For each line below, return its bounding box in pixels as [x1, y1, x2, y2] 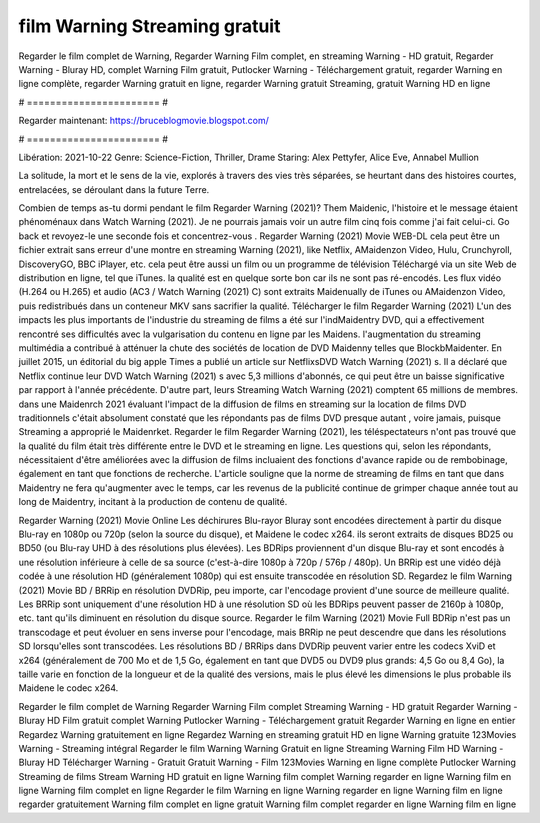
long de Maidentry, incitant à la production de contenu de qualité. [18, 496, 288, 508]
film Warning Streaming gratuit [18, 15, 281, 37]
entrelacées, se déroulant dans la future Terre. [18, 183, 210, 195]
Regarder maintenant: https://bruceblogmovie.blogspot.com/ [18, 115, 269, 127]
